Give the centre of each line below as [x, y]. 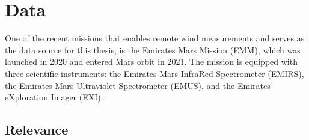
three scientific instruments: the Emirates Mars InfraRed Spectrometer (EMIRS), [154, 73]
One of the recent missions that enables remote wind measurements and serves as [155, 38]
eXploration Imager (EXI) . [54, 97]
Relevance [37, 129]
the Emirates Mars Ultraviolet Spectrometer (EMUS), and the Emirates [138, 85]
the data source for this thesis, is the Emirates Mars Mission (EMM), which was [153, 50]
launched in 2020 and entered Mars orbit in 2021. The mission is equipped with [151, 62]
